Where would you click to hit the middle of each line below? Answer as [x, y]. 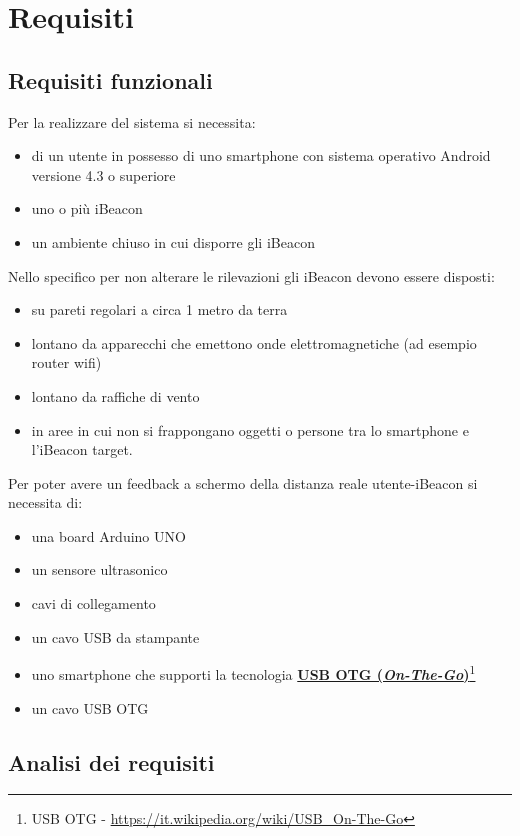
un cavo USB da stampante [115, 636]
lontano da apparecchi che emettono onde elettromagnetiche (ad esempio [254, 342]
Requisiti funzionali [110, 79]
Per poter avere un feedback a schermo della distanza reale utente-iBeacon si [243, 482]
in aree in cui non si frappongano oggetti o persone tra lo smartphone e [250, 429]
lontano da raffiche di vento [115, 395]
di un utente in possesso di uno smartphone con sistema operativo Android [261, 155]
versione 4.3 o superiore [103, 174]
